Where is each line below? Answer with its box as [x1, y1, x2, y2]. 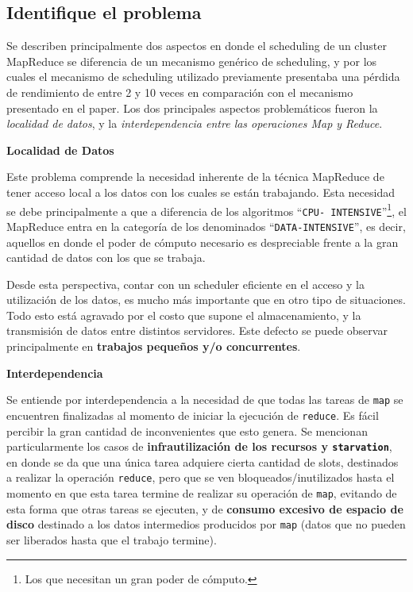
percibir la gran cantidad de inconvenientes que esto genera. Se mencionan [6, 422, 368, 439]
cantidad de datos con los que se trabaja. [6, 249, 206, 266]
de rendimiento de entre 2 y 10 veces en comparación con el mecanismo [6, 83, 353, 100]
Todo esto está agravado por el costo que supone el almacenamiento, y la [6, 306, 361, 323]
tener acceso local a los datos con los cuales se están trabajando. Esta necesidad [6, 183, 395, 200]
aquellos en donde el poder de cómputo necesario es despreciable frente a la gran [6, 233, 399, 250]
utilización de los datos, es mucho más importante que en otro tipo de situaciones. [6, 291, 406, 308]
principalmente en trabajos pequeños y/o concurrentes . [6, 338, 301, 355]
